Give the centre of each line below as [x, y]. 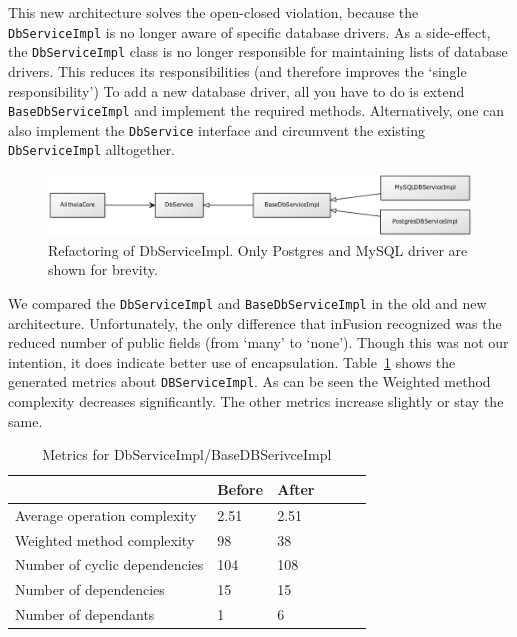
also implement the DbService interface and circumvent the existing [216, 129]
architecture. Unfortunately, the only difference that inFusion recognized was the [255, 322]
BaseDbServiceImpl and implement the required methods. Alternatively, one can [256, 110]
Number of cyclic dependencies [109, 564]
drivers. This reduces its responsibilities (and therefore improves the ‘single [237, 70]
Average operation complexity [106, 514]
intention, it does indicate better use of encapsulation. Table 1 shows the [232, 361]
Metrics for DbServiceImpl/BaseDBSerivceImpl [187, 454]
